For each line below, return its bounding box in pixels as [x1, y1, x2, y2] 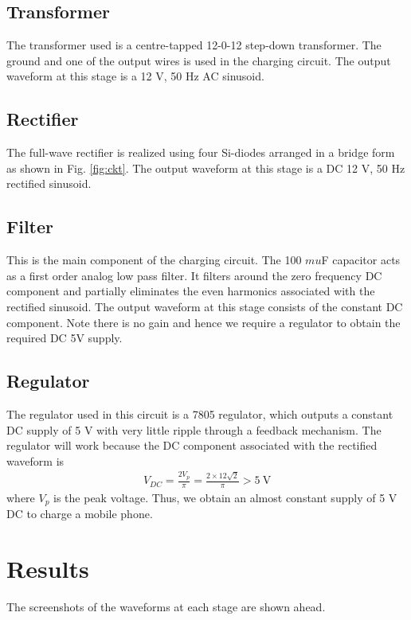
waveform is [6, 452, 65, 469]
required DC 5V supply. [6, 329, 123, 346]
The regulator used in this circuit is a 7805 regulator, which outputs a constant [6, 405, 393, 422]
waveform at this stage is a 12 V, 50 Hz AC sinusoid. [6, 68, 264, 84]
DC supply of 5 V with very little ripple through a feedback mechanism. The [6, 421, 382, 438]
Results [6, 552, 89, 585]
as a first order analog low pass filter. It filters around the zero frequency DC [6, 267, 382, 283]
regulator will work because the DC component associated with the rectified [6, 437, 378, 454]
